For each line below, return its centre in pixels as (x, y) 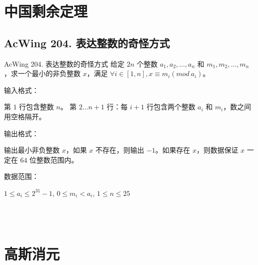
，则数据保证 (217, 150)
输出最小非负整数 (32, 150)
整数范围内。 (57, 159)
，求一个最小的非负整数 (42, 73)
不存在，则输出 (120, 150)
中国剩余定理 (46, 11)
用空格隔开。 (25, 116)
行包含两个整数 (171, 107)
